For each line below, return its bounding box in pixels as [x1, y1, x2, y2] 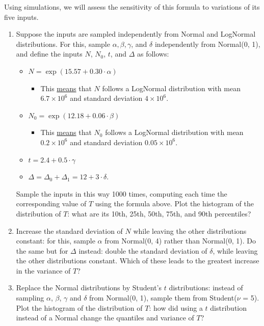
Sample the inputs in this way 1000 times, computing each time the [16, 188, 227, 199]
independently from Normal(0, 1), [154, 38, 260, 49]
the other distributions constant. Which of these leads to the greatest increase [16, 255, 259, 266]
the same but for [16, 245, 68, 256]
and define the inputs [16, 48, 83, 59]
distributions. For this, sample [16, 38, 110, 49]
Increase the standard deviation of [16, 225, 123, 236]
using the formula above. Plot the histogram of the [95, 198, 254, 209]
